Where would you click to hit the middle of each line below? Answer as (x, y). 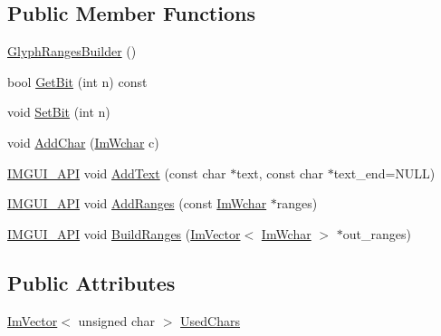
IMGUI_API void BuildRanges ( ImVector (124, 233)
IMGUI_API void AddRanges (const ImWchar (137, 203)
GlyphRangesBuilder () (72, 51)
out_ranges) (377, 233)
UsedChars (211, 320)
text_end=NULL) (384, 173)
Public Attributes (91, 282)
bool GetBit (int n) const (77, 81)
